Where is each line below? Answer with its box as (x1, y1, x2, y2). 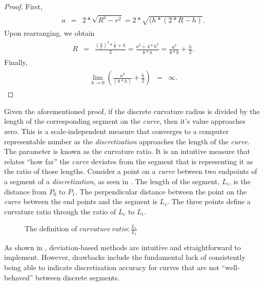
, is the (229, 175, 251, 186)
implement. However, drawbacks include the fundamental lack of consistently (4, 252, 246, 262)
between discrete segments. (35, 272, 120, 282)
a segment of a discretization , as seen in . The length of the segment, (4, 175, 220, 186)
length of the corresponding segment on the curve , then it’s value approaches (4, 116, 246, 126)
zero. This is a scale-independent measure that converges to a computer (4, 125, 229, 136)
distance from (4, 186, 47, 196)
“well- (221, 261, 240, 272)
